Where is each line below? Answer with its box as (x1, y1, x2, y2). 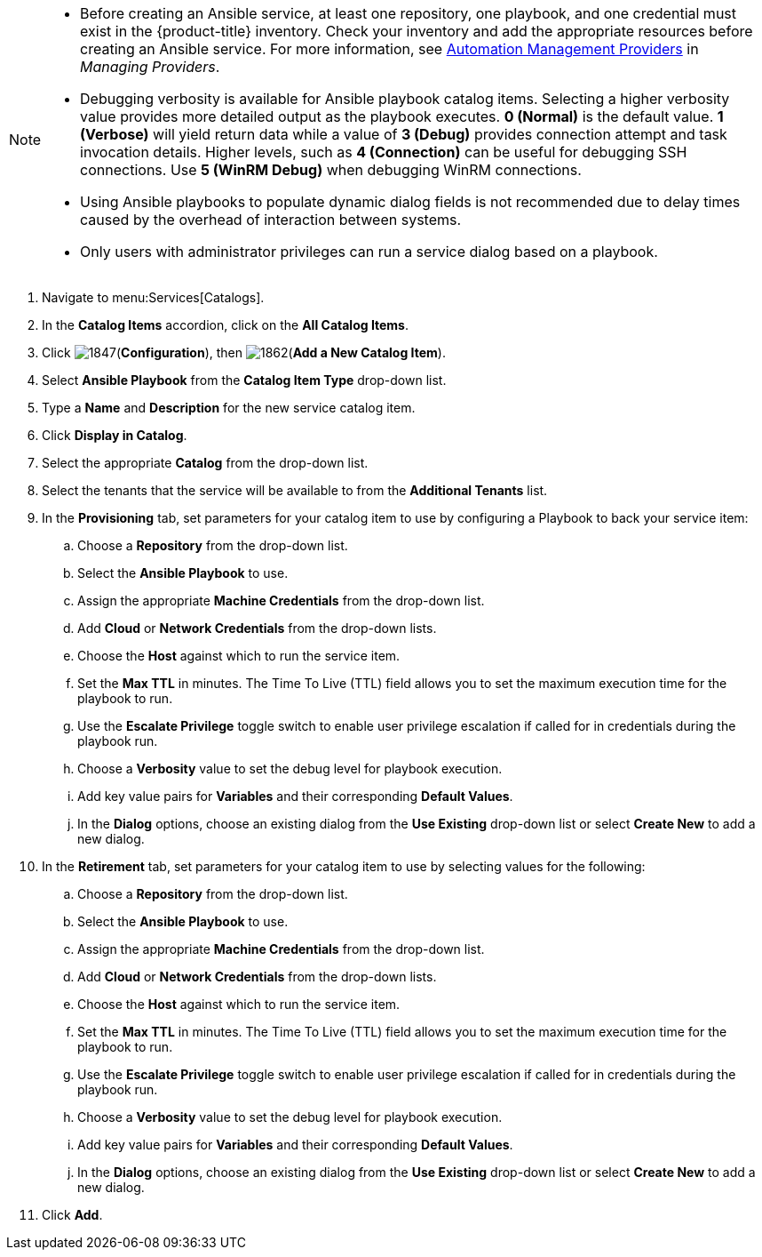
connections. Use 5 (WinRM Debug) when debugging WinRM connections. (80, 161, 582, 179)
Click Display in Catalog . (42, 428, 187, 443)
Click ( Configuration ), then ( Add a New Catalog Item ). (42, 345, 446, 360)
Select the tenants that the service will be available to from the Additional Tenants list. (42, 483, 548, 498)
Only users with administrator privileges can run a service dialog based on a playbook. (80, 243, 658, 260)
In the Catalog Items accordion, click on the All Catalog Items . (42, 317, 409, 332)
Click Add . (42, 1207, 103, 1222)
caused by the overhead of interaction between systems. (80, 211, 462, 228)
